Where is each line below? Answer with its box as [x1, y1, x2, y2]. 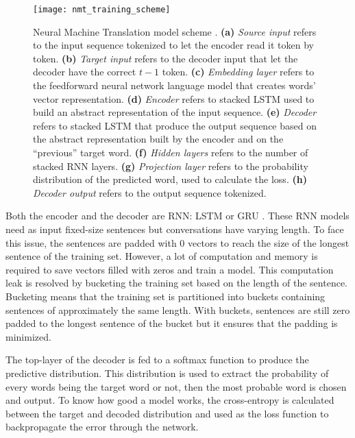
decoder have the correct [33, 64, 136, 79]
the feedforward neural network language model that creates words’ [33, 78, 316, 93]
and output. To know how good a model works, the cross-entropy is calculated [5, 393, 334, 407]
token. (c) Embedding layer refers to [162, 64, 315, 79]
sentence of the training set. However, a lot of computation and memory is [5, 249, 318, 263]
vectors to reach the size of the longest [188, 235, 350, 250]
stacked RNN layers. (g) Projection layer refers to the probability [33, 158, 308, 173]
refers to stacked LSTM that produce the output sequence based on [33, 118, 317, 132]
